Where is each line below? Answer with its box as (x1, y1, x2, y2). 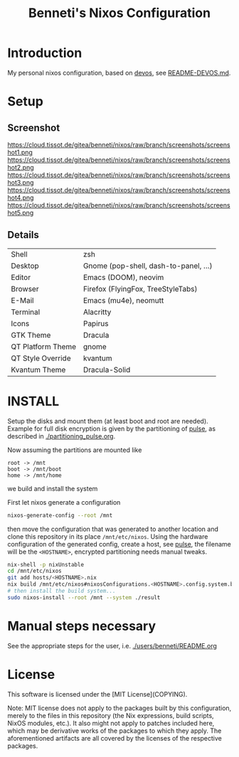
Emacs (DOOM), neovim (83, 272, 164, 282)
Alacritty (83, 307, 112, 317)
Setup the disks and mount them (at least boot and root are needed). (7, 417, 208, 425)
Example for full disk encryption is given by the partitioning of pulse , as (7, 424, 216, 433)
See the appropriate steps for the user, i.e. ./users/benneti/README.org (7, 641, 217, 650)
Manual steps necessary (7, 618, 156, 634)
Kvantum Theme (11, 365, 66, 375)
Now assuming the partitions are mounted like (7, 446, 142, 454)
